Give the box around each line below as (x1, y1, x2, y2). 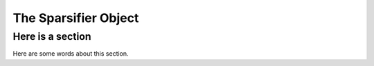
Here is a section (12, 30, 91, 43)
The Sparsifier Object (12, 10, 139, 25)
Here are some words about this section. (12, 49, 129, 58)
